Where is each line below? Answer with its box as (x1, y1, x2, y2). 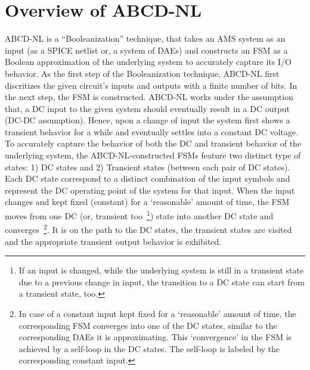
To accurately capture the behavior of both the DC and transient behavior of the (5, 137, 302, 150)
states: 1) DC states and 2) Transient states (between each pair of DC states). (5, 160, 290, 173)
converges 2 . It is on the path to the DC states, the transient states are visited (5, 222, 292, 235)
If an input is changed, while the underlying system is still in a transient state (18, 264, 304, 276)
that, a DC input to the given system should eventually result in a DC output (5, 102, 290, 114)
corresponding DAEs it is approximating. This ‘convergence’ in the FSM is (18, 331, 292, 343)
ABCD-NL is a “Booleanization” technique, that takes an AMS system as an (5, 32, 286, 45)
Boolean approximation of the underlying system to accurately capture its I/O (5, 55, 292, 68)
